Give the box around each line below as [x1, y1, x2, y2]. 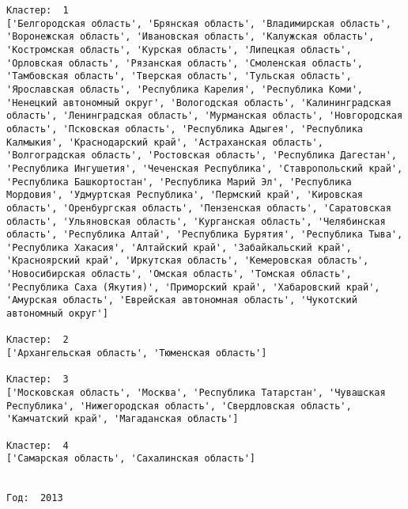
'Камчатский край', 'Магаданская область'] [6, 413, 239, 425]
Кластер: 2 [6, 334, 69, 346]
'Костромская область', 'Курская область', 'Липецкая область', [6, 44, 352, 55]
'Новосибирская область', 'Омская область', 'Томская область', [6, 268, 352, 280]
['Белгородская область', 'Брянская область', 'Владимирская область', [6, 17, 391, 29]
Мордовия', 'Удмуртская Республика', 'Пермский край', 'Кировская [6, 189, 364, 201]
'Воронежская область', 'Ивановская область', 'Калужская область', [6, 31, 375, 43]
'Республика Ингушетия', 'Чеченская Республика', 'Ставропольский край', [6, 162, 403, 174]
